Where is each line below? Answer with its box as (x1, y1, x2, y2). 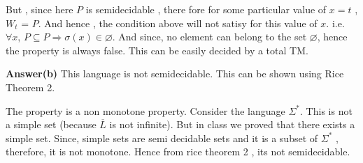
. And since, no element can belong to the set (112, 29, 307, 44)
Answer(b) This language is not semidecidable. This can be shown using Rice (6, 66, 344, 81)
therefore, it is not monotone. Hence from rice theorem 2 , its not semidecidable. (6, 144, 350, 159)
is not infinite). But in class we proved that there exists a (109, 117, 355, 132)
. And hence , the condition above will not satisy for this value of (38, 15, 318, 30)
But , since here (6, 2, 73, 16)
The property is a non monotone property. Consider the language (6, 103, 285, 118)
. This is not (300, 103, 353, 118)
